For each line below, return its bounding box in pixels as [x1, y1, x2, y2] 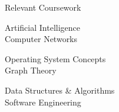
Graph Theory [5, 64, 57, 76]
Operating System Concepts [5, 52, 106, 65]
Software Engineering [5, 95, 81, 108]
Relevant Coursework [5, 1, 81, 13]
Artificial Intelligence [5, 21, 80, 33]
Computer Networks [5, 33, 78, 45]
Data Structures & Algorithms [5, 84, 115, 96]
